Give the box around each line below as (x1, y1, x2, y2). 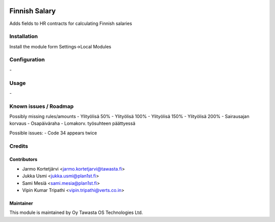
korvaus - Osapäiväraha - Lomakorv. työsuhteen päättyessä (9, 120, 136, 127)
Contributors (9, 156, 38, 162)
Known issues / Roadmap (9, 102, 74, 109)
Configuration (9, 56, 45, 63)
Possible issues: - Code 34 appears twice (9, 130, 97, 136)
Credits (9, 143, 28, 150)
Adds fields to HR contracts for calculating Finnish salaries (9, 20, 132, 26)
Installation (9, 33, 38, 40)
